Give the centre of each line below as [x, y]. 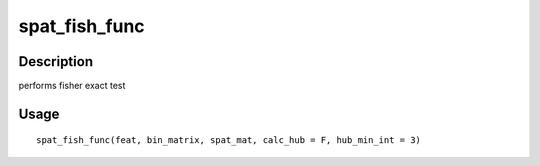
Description [56, 61]
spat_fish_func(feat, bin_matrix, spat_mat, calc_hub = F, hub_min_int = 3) [229, 140]
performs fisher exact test [72, 86]
